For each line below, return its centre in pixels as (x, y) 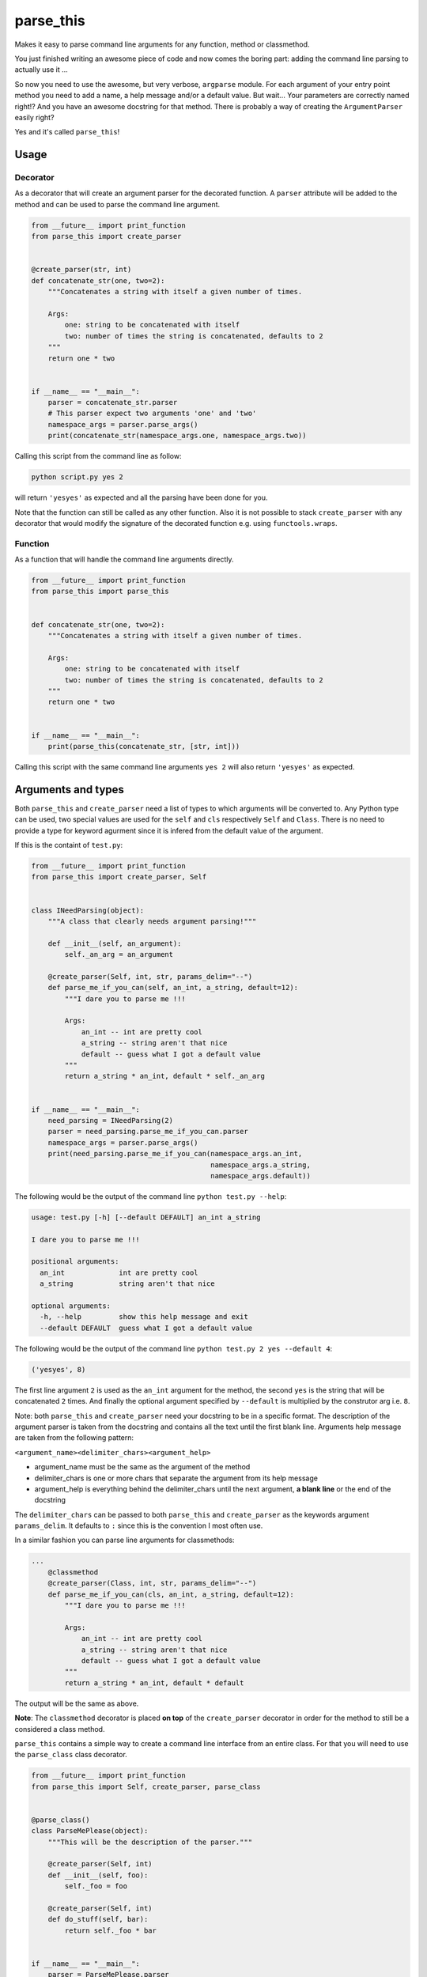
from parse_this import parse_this (100, 592)
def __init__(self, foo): (98, 1875)
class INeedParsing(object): (88, 910)
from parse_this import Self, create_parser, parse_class (146, 1786)
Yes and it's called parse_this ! (67, 132)
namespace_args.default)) (261, 1176)
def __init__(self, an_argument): (115, 943)
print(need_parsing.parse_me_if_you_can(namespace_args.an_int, (175, 1154)
